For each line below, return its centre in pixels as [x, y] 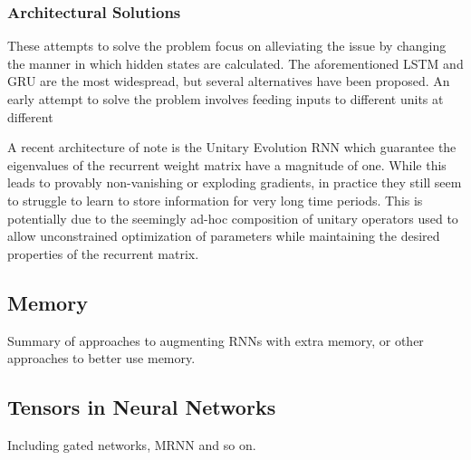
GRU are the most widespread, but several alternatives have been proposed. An [229, 81]
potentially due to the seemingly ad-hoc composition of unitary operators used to [233, 218]
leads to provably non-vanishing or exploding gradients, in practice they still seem [235, 182]
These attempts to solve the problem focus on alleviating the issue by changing [227, 46]
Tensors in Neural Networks [142, 407]
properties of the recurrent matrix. [103, 253]
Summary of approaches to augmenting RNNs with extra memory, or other [216, 340]
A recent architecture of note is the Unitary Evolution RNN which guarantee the [232, 147]
